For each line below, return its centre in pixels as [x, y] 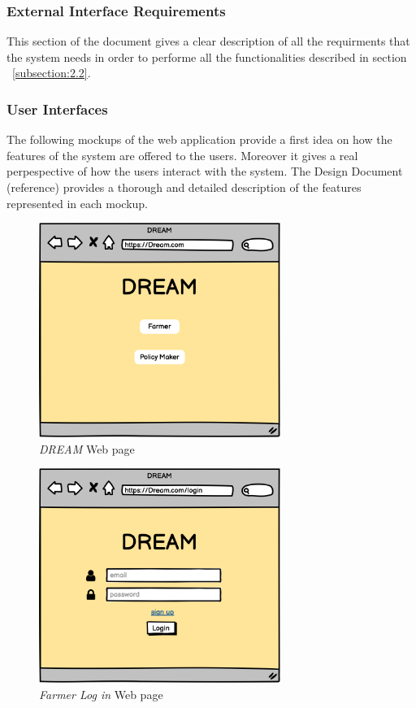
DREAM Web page [87, 448]
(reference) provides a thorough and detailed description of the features [184, 187]
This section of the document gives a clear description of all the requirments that [208, 41]
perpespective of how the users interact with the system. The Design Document [205, 171]
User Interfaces [57, 109]
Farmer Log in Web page [101, 694]
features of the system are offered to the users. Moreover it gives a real [182, 155]
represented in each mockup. [77, 203]
